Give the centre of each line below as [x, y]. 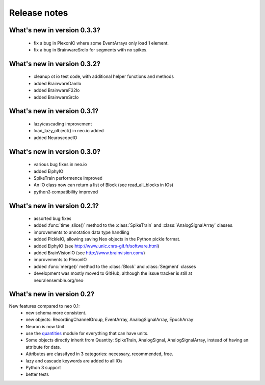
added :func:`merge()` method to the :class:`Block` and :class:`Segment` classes [115, 266]
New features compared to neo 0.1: [44, 306]
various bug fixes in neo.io [60, 165]
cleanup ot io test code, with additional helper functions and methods [104, 76]
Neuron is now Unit [45, 326]
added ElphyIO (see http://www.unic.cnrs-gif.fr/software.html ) [96, 246]
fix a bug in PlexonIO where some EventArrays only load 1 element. [101, 43]
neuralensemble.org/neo [58, 280]
